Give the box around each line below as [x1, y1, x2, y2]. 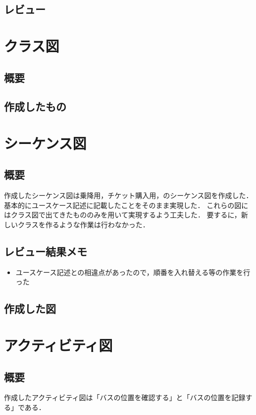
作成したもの [4, 99, 66, 114]
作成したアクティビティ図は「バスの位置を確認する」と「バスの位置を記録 [4, 392, 246, 403]
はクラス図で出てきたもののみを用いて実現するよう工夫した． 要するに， [4, 209, 241, 220]
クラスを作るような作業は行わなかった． [17, 219, 150, 230]
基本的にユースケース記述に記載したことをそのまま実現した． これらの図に [4, 200, 249, 210]
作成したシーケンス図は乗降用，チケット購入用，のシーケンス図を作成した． [4, 190, 253, 201]
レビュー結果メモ [4, 244, 87, 259]
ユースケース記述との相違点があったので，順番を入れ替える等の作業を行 [15, 267, 251, 277]
